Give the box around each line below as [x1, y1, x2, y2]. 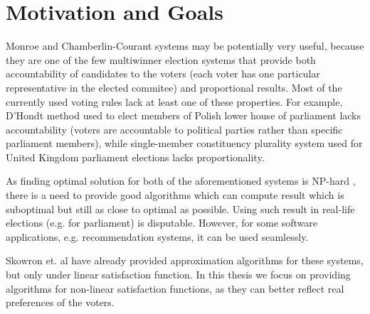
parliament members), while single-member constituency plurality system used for [6, 136, 363, 151]
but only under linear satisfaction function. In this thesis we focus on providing [6, 267, 351, 282]
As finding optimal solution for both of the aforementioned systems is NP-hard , [6, 173, 356, 188]
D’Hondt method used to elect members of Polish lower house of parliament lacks [6, 108, 361, 123]
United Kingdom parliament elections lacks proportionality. [6, 149, 265, 164]
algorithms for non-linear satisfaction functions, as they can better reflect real [6, 281, 344, 296]
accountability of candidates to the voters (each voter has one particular [6, 66, 320, 81]
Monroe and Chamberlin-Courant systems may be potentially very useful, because [6, 38, 364, 53]
